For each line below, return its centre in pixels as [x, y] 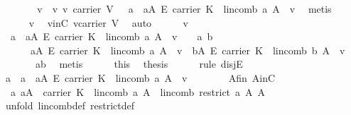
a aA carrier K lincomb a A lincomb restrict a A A [138, 91]
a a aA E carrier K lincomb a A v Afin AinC [140, 77]
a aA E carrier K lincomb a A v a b [112, 36]
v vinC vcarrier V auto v [108, 22]
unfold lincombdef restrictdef [70, 105]
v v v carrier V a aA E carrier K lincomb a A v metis [184, 8]
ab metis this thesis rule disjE [139, 64]
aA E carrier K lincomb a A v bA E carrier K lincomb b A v [188, 50]
